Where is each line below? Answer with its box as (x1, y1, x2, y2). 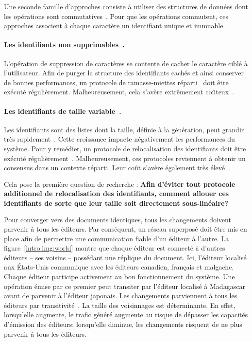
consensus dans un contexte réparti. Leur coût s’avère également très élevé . (4, 162, 230, 173)
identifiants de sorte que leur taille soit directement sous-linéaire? (4, 198, 229, 208)
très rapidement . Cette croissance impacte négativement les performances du (4, 134, 235, 144)
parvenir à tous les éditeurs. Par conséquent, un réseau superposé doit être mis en (4, 224, 247, 234)
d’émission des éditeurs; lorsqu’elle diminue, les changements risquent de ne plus (4, 319, 242, 329)
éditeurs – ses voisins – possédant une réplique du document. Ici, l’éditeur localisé (4, 252, 247, 262)
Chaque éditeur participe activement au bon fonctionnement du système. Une (4, 271, 235, 282)
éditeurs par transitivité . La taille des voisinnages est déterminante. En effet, (4, 300, 235, 310)
